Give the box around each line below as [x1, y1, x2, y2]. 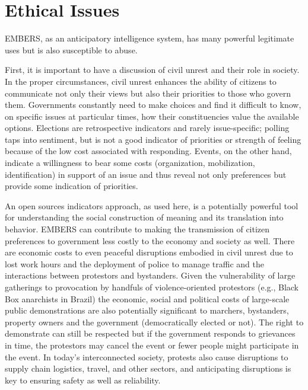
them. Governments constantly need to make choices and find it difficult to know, [5, 98, 301, 111]
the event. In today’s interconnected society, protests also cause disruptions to [5, 350, 288, 363]
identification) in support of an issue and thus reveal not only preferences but [5, 168, 287, 180]
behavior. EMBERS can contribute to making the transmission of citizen [5, 223, 270, 235]
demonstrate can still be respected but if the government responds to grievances [5, 327, 296, 340]
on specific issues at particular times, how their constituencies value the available [5, 110, 299, 122]
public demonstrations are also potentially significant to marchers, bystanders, [5, 304, 289, 317]
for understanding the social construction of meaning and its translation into [5, 211, 284, 223]
